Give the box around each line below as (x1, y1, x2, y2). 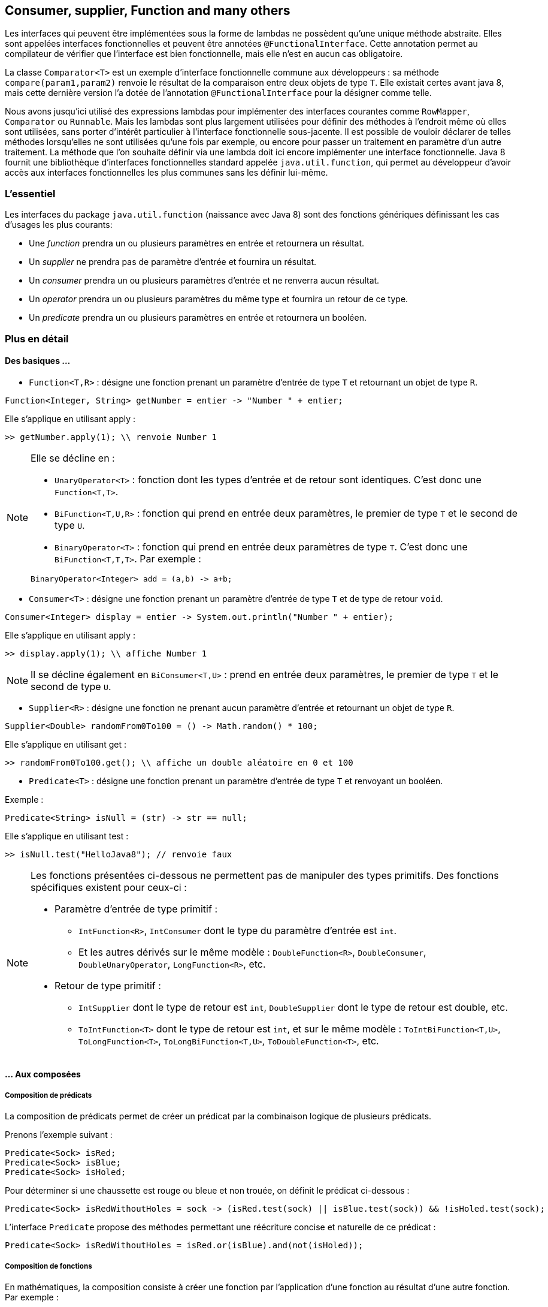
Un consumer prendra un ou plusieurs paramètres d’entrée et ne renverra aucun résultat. (29, 275, 380, 286)
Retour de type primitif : (55, 979, 161, 992)
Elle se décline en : (31, 451, 115, 464)
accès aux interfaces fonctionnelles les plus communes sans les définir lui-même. (5, 167, 328, 178)
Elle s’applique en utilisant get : (5, 739, 127, 749)
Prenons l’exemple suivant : (5, 1130, 113, 1140)
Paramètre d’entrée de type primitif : (55, 902, 218, 915)
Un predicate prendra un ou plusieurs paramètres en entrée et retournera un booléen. (29, 312, 367, 323)
